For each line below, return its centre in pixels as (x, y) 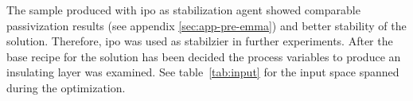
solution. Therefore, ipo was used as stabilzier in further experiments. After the (200, 41)
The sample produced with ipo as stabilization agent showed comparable (183, 10)
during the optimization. (66, 87)
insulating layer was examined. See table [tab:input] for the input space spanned (203, 72)
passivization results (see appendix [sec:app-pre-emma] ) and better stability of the (206, 25)
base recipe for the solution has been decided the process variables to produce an (204, 56)
